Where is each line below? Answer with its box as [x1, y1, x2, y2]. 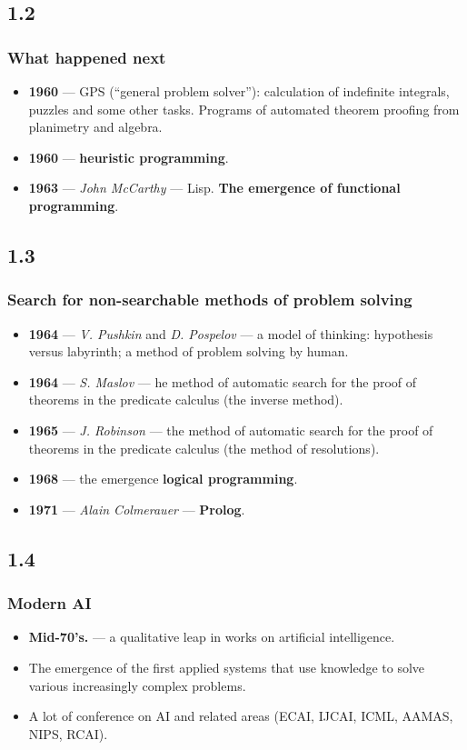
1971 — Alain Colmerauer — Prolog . [28, 499, 245, 518]
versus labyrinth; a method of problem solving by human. [28, 342, 349, 361]
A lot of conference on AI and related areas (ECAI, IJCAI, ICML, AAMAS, [28, 706, 453, 725]
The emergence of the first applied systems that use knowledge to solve [28, 657, 425, 676]
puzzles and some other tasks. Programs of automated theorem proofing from [28, 99, 460, 118]
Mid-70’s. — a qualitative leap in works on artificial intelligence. [28, 627, 395, 646]
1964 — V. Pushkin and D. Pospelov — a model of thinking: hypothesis [28, 324, 433, 343]
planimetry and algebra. [28, 117, 163, 136]
